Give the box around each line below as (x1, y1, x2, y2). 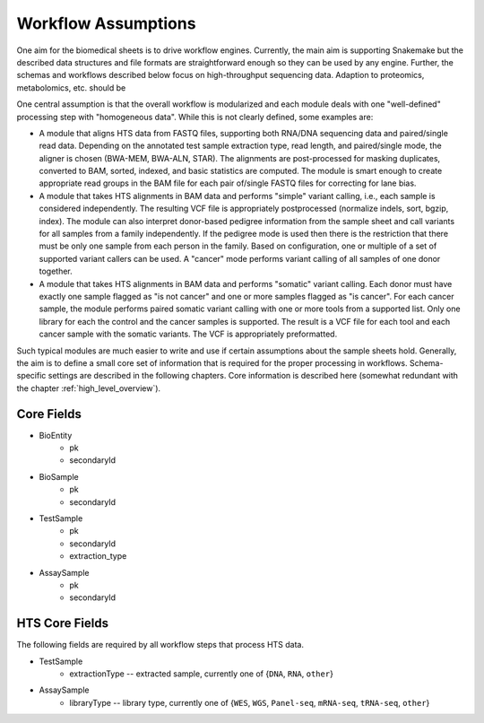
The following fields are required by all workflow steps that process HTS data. (16, 640, 305, 650)
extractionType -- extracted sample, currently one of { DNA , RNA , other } (69, 668, 333, 679)
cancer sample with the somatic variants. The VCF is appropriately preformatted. (39, 328, 338, 340)
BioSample (39, 471, 80, 482)
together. (39, 266, 73, 277)
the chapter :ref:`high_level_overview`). (16, 382, 161, 394)
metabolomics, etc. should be (16, 82, 126, 93)
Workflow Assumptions (16, 13, 196, 33)
